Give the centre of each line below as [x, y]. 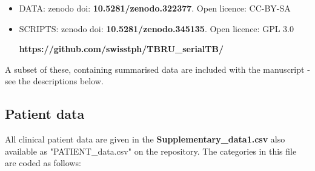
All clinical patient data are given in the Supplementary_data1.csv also [145, 139]
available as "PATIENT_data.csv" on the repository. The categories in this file [151, 151]
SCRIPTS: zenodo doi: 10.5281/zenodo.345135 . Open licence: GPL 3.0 [156, 28]
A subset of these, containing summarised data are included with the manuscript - [157, 69]
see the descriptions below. [54, 81]
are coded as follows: [43, 163]
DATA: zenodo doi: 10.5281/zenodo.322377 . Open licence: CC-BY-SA [155, 8]
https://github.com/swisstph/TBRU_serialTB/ [121, 49]
